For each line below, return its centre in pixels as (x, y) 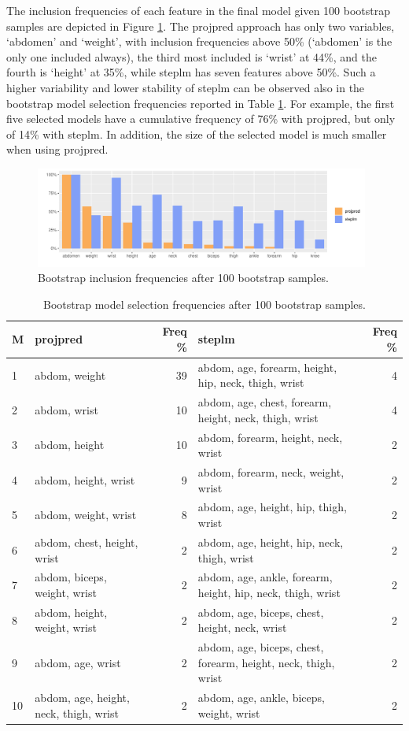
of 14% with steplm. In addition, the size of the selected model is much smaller (197, 134)
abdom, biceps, (71, 577)
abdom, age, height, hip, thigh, (272, 507)
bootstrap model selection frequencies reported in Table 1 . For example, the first (201, 103)
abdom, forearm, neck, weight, (271, 472)
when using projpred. (57, 149)
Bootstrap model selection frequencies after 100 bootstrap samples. (204, 304)
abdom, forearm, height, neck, (270, 437)
